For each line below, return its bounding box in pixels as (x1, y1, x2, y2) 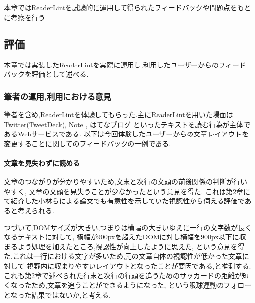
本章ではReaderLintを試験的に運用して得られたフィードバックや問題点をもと (4, 2, 251, 13)
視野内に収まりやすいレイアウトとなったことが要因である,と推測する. (27, 260, 251, 270)
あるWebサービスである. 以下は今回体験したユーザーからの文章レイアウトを (4, 129, 249, 139)
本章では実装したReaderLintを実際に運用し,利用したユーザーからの (4, 59, 219, 69)
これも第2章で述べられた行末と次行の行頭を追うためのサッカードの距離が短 (4, 270, 249, 280)
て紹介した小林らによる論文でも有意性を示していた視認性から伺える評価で (4, 196, 245, 206)
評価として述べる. (31, 69, 89, 79)
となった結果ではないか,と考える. (4, 289, 111, 300)
